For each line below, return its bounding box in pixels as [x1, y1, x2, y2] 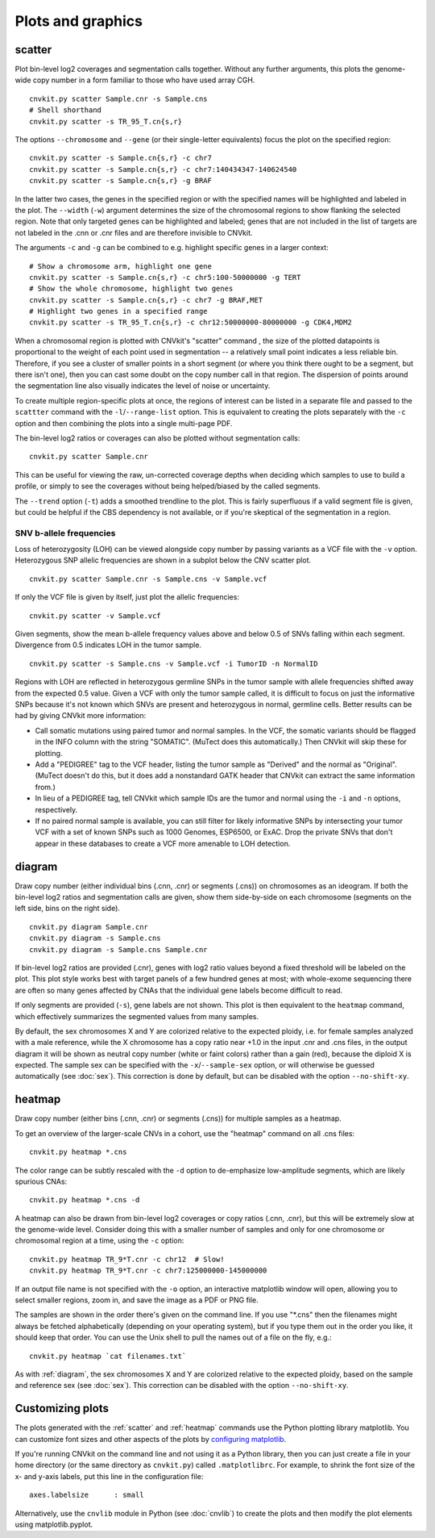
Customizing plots [14, 1402, 109, 1415]
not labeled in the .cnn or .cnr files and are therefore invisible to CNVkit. [14, 228, 253, 237]
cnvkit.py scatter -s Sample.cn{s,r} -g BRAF [29, 176, 213, 186]
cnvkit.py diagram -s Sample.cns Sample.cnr [29, 945, 209, 954]
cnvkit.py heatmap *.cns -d [29, 1195, 140, 1205]
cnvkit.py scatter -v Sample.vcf [29, 611, 161, 621]
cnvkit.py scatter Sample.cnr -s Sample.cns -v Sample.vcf [29, 574, 267, 583]
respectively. [35, 805, 78, 814]
